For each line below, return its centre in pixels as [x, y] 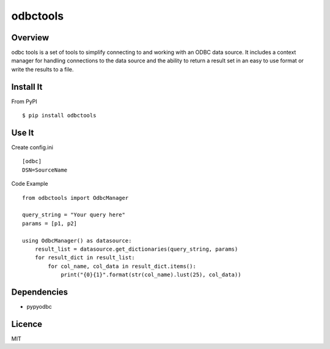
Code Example [30, 184]
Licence [27, 324]
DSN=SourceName [45, 170]
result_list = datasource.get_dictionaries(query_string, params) [136, 249]
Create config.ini [32, 147]
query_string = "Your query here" [74, 215]
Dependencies [40, 292]
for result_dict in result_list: [85, 258]
